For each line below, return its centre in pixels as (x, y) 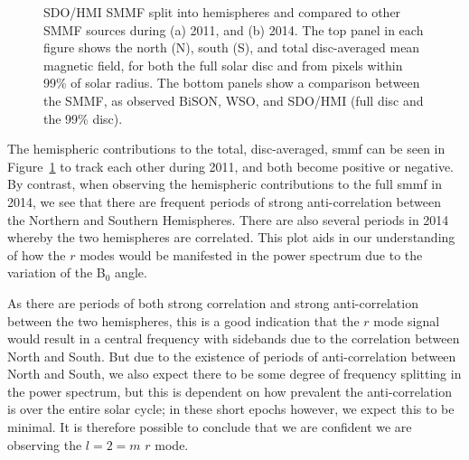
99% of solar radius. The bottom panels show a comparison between (232, 83)
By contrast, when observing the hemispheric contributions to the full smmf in (225, 184)
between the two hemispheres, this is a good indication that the (183, 320)
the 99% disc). (83, 118)
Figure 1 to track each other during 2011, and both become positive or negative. (230, 166)
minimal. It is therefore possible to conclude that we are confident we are (210, 427)
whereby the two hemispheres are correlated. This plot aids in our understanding (231, 237)
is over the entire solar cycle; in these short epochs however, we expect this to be (231, 409)
